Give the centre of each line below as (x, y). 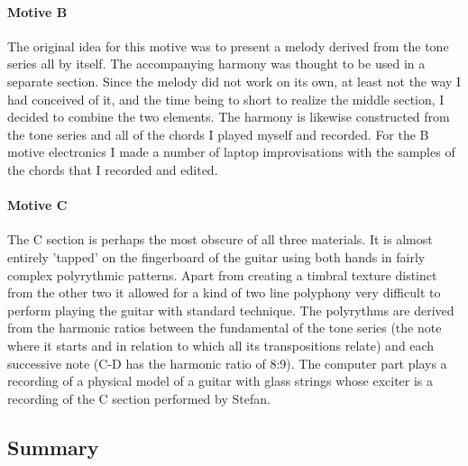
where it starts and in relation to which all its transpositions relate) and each (221, 345)
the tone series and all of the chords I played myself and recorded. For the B (218, 134)
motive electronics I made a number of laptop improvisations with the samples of (231, 152)
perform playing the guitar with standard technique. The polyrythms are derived (231, 310)
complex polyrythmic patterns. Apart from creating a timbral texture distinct (222, 274)
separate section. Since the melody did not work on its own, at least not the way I (234, 81)
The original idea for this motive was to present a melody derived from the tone (228, 46)
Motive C (37, 205)
